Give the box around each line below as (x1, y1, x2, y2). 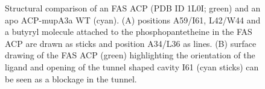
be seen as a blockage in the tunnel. (5, 72, 137, 85)
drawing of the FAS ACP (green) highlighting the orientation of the (5, 49, 255, 61)
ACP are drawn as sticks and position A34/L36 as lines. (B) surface (5, 37, 257, 49)
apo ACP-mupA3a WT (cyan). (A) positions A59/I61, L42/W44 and (5, 13, 261, 26)
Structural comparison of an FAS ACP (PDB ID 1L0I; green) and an (5, 2, 261, 14)
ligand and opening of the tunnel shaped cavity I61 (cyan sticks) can (5, 60, 259, 73)
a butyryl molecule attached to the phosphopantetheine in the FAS (5, 25, 252, 38)
